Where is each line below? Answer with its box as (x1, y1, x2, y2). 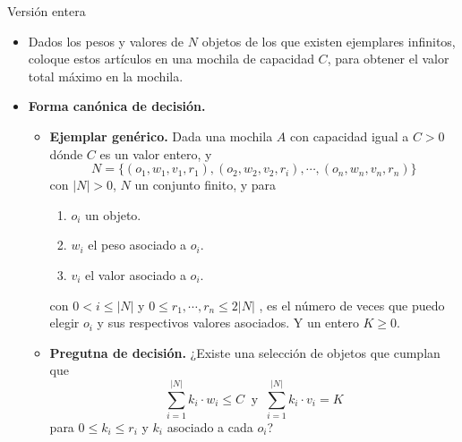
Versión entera (7, 2, 86, 20)
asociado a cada (167, 418, 253, 437)
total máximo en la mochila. (28, 66, 184, 85)
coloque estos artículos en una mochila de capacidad (28, 49, 314, 68)
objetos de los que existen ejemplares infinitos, (201, 31, 456, 50)
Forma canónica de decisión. (28, 97, 206, 115)
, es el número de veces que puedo (259, 295, 445, 314)
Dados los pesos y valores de (28, 31, 184, 50)
